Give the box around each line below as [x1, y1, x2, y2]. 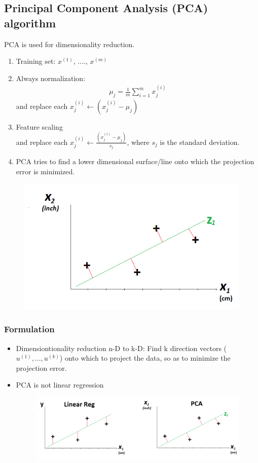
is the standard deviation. [160, 136, 240, 147]
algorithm [4, 15, 56, 30]
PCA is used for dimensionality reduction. [4, 38, 135, 49]
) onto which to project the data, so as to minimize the [59, 353, 231, 363]
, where [127, 136, 150, 147]
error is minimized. [16, 166, 75, 176]
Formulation [4, 323, 55, 335]
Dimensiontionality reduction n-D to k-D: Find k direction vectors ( [16, 342, 227, 353]
